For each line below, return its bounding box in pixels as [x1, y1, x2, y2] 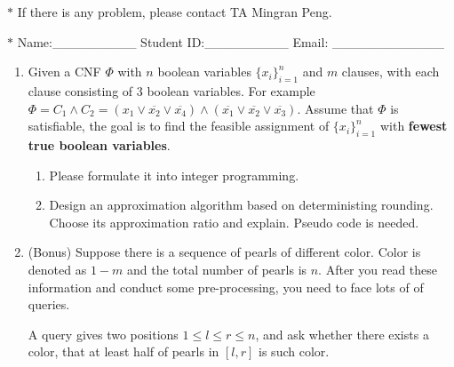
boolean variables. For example [147, 81, 315, 100]
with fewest [379, 116, 448, 135]
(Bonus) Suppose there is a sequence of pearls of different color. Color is [28, 243, 421, 261]
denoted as [28, 259, 87, 278]
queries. [28, 295, 70, 314]
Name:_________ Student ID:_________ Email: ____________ [17, 32, 444, 51]
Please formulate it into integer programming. [49, 165, 299, 184]
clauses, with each [341, 62, 440, 81]
